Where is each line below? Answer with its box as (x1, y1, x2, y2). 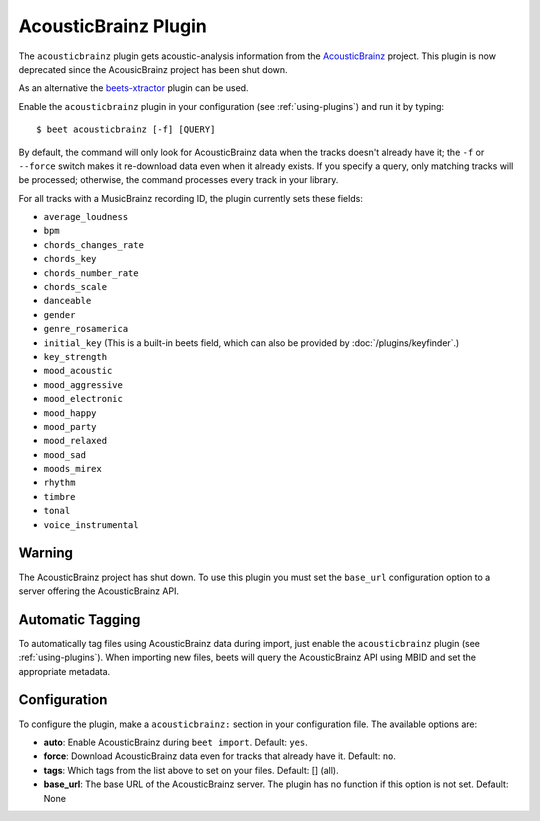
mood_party (43, 421, 97, 432)
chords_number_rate (43, 267, 139, 279)
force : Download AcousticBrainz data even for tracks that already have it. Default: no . (43, 750, 397, 762)
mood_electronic (43, 393, 124, 405)
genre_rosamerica (43, 323, 129, 335)
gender (43, 309, 76, 320)
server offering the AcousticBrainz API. (18, 585, 180, 597)
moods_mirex (43, 463, 102, 475)
